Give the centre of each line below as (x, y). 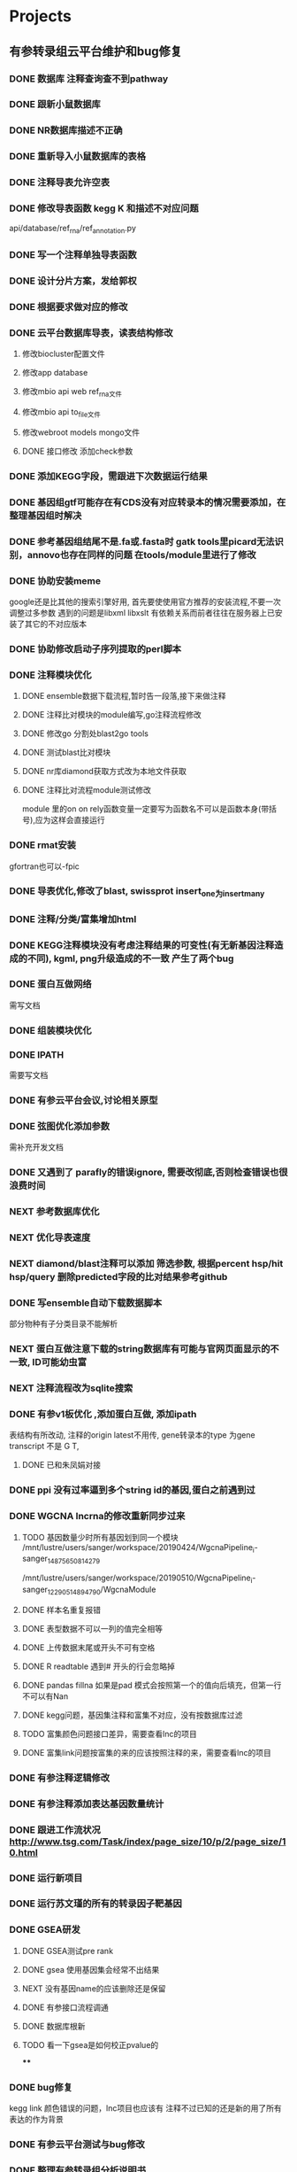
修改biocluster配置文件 (64, 354)
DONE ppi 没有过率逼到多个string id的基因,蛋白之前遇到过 (133, 1490)
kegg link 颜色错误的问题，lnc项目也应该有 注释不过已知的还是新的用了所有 (145, 2108)
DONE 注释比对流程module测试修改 (87, 790)
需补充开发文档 (36, 1147)
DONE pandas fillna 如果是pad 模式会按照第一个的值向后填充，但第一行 (152, 1685)
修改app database (55, 373)
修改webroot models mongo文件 (81, 432)
